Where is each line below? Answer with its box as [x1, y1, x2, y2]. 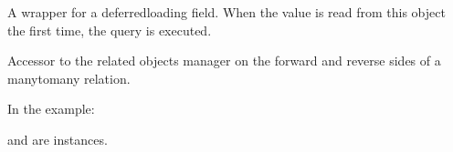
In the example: [7, 99, 95, 118]
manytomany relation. [7, 68, 131, 87]
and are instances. [7, 129, 108, 148]
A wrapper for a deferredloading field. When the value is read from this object [7, 3, 446, 21]
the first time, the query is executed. [7, 20, 212, 39]
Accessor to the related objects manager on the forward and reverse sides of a [7, 51, 441, 70]
